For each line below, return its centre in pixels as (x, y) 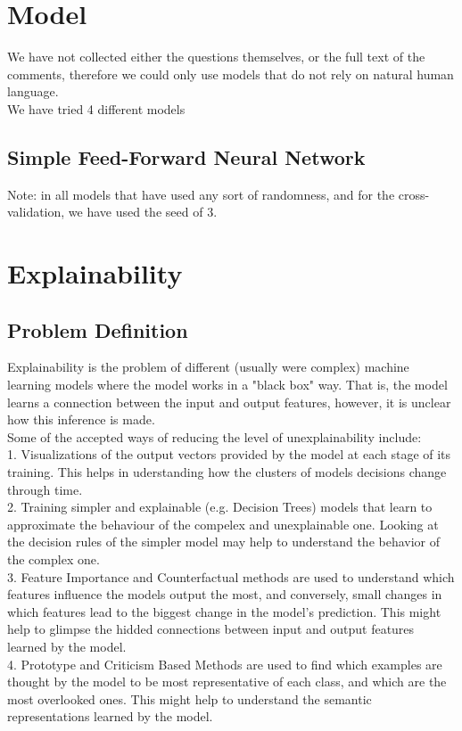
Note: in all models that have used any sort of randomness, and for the (201, 194)
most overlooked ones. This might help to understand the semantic (190, 698)
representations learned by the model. (110, 716)
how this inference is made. (81, 419)
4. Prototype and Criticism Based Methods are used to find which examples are (225, 664)
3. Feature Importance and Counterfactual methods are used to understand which (231, 576)
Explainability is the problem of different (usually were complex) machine (208, 367)
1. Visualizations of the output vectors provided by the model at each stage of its (229, 454)
